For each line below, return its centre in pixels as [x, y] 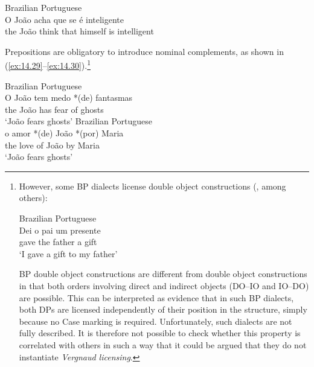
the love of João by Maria [52, 145]
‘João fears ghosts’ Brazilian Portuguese [79, 121]
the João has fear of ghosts [54, 109]
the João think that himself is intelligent [79, 31]
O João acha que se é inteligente [65, 19]
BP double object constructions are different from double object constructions [163, 274]
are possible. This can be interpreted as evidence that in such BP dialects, [156, 297]
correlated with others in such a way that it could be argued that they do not [163, 344]
